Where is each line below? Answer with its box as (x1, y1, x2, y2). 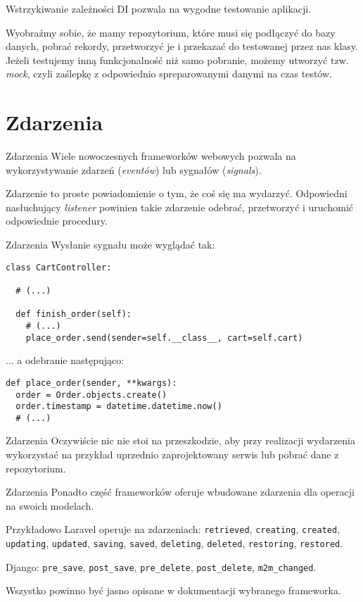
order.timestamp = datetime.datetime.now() (15, 401, 222, 412)
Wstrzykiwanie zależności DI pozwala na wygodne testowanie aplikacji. (6, 1, 312, 15)
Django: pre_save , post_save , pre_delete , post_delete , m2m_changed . (6, 559, 317, 574)
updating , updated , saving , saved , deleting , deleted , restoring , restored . (6, 536, 343, 551)
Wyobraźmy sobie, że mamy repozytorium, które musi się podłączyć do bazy (6, 25, 336, 39)
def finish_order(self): (15, 309, 132, 320)
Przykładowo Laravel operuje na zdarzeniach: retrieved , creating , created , (6, 522, 340, 537)
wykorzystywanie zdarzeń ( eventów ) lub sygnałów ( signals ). (6, 162, 262, 177)
